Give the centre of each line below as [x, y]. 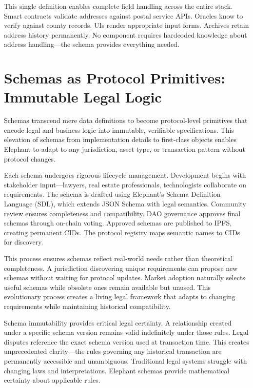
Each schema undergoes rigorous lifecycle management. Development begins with [125, 175]
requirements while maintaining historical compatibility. [87, 306]
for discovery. [24, 242]
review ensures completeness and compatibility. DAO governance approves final [122, 213]
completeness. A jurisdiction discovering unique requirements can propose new [121, 268]
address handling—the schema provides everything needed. [92, 44]
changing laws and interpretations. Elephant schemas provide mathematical [117, 370]
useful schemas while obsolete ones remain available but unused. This [107, 287]
